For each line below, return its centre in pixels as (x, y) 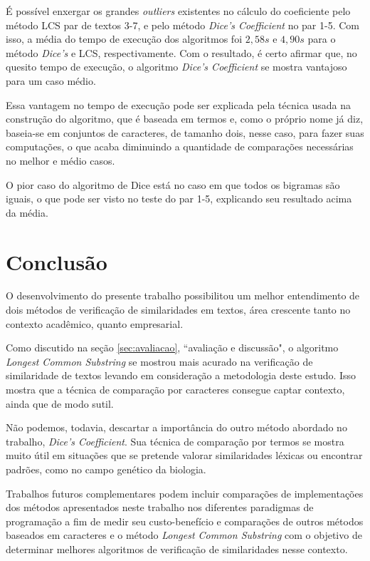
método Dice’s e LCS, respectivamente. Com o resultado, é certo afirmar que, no (181, 52)
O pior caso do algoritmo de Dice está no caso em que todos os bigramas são (173, 184)
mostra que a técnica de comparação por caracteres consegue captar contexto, (175, 389)
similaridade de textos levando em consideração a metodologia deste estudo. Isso (181, 375)
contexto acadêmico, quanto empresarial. (95, 323)
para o (322, 39)
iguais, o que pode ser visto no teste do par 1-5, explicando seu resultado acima (179, 199)
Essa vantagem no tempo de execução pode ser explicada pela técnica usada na (179, 104)
